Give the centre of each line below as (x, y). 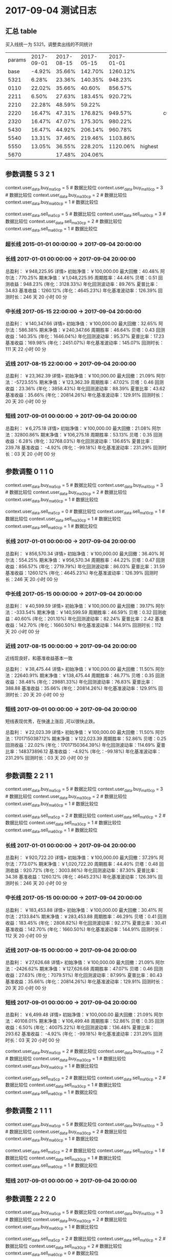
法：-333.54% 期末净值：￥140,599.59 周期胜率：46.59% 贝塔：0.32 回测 (84, 612)
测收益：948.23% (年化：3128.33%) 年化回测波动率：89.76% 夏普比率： (82, 284)
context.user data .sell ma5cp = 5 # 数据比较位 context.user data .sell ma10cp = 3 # (85, 214)
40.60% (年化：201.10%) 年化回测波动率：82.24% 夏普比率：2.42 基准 (89, 618)
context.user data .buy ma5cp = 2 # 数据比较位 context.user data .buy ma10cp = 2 (84, 1052)
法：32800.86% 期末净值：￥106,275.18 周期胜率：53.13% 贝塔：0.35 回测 (84, 434)
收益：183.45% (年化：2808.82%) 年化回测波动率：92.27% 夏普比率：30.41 (86, 923)
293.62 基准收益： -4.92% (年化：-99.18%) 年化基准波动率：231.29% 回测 (84, 1034)
